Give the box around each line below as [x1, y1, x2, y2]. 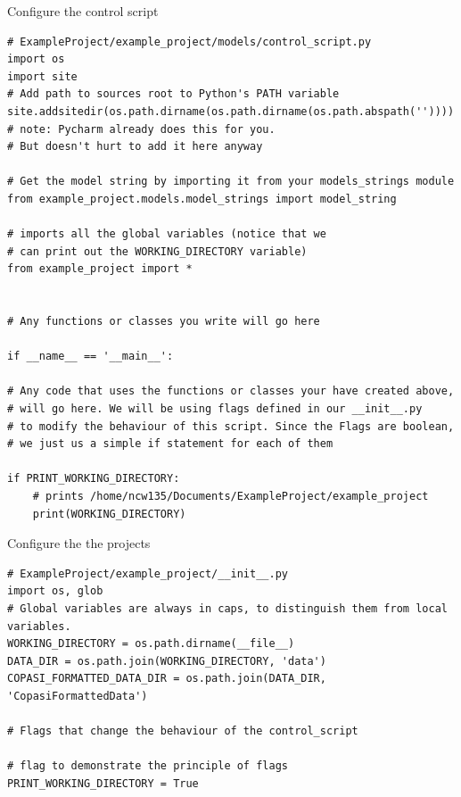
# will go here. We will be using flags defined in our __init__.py [7, 403, 423, 416]
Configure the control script [7, 2, 159, 20]
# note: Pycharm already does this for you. [7, 122, 276, 136]
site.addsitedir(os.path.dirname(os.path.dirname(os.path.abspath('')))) [7, 104, 455, 118]
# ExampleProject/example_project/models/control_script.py [7, 35, 372, 48]
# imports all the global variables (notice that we [7, 228, 326, 241]
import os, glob [7, 585, 103, 598]
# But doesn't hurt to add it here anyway [7, 140, 263, 154]
